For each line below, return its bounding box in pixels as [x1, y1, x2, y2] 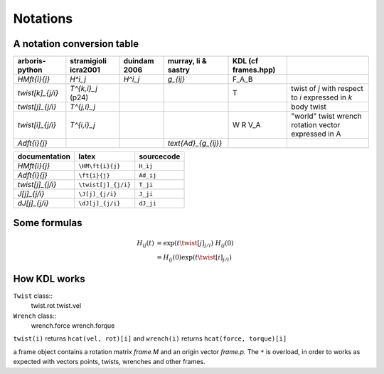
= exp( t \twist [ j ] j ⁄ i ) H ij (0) [156, 239, 234, 249]
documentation [17, 151, 71, 161]
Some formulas [13, 217, 82, 229]
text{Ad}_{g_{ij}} [167, 139, 223, 149]
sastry [167, 65, 190, 75]
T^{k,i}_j [70, 84, 97, 94]
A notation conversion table [13, 38, 139, 50]
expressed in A [291, 129, 341, 139]
